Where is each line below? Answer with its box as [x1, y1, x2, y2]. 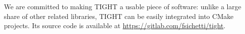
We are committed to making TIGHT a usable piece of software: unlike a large [4, 1, 242, 11]
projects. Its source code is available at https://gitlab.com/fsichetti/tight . [4, 20, 226, 31]
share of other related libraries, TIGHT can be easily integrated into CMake [4, 11, 234, 21]
